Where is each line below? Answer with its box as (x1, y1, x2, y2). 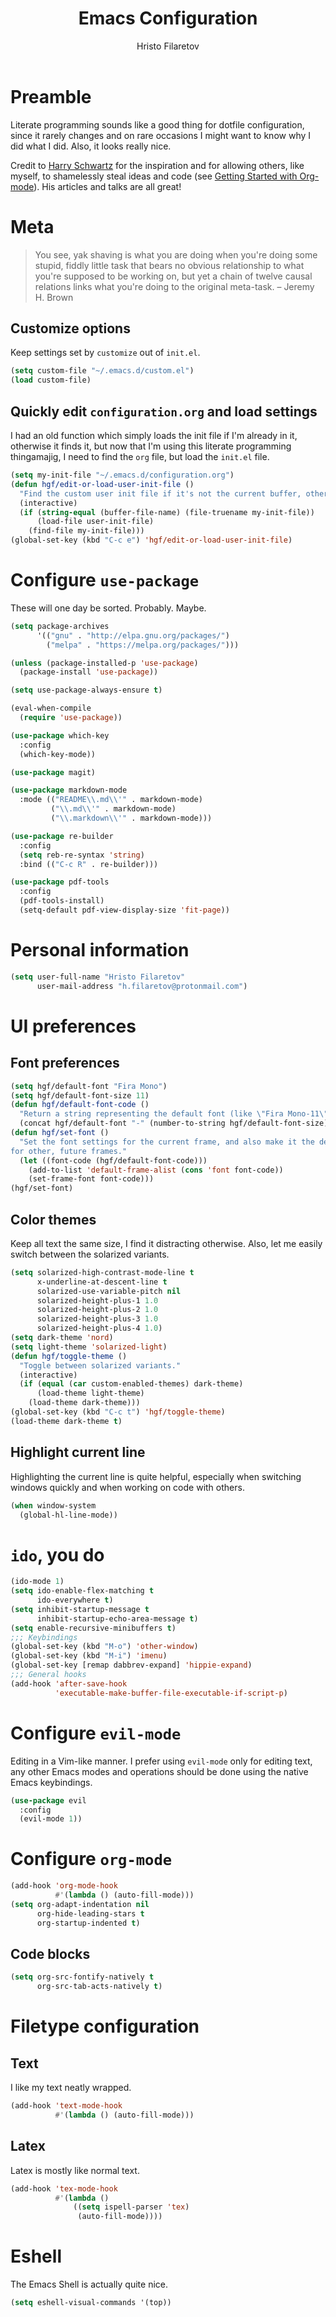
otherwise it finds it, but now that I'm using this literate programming (10, 440, 292, 452)
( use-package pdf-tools (10, 877, 110, 887)
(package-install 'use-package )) (19, 667, 159, 677)
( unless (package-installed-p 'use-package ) (10, 658, 199, 668)
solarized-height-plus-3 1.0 (36, 1314, 159, 1324)
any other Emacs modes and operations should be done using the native (10, 1765, 309, 1777)
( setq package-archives (10, 621, 110, 631)
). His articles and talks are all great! (33, 180, 182, 192)
